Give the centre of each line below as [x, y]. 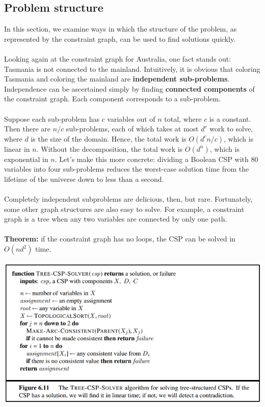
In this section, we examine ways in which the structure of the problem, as [121, 29]
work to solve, [231, 129]
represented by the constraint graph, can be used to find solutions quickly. [120, 38]
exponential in [26, 159]
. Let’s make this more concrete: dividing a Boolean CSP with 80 [156, 159]
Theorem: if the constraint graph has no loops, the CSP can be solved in [120, 239]
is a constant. [230, 118]
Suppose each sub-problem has [52, 118]
